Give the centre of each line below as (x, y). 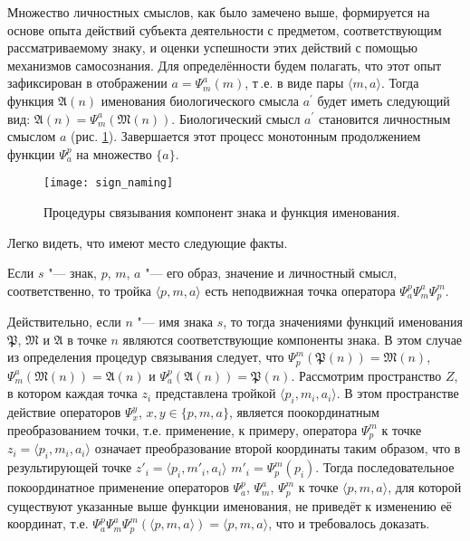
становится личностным (384, 118)
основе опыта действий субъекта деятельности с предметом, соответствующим (225, 29)
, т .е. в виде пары (294, 83)
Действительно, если (64, 322)
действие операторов (64, 412)
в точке (87, 339)
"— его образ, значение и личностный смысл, (271, 273)
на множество (114, 153)
